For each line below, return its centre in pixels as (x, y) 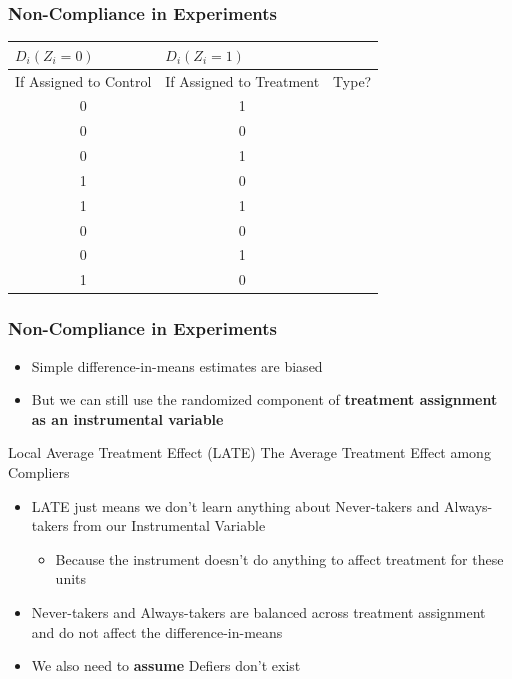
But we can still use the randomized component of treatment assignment (264, 399)
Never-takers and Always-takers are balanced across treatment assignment (258, 611)
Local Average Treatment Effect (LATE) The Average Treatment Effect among (249, 452)
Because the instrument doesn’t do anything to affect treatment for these (279, 558)
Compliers (39, 472)
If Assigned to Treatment (242, 80)
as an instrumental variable (127, 418)
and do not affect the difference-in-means (157, 631)
